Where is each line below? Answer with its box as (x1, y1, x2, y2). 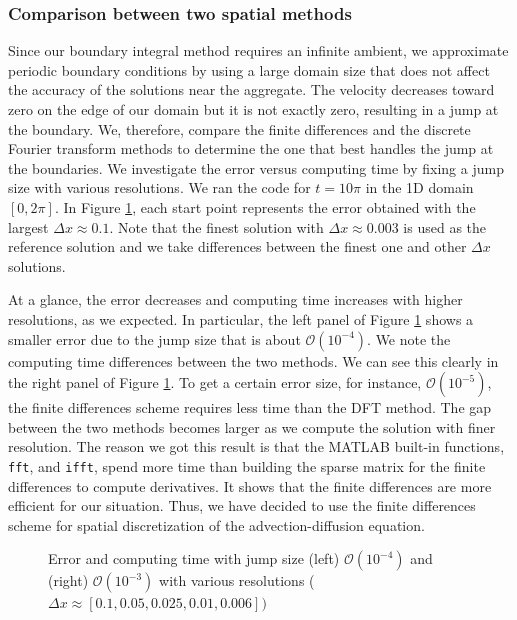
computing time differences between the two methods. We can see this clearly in (8, 350, 499, 371)
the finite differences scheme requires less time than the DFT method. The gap (8, 397, 492, 418)
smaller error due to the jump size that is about (8, 328, 301, 349)
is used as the (403, 216, 487, 237)
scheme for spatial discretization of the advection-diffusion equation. (8, 514, 425, 535)
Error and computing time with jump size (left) (48, 548, 340, 569)
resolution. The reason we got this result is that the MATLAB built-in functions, (8, 436, 505, 457)
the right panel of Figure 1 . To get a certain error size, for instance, (8, 372, 422, 393)
